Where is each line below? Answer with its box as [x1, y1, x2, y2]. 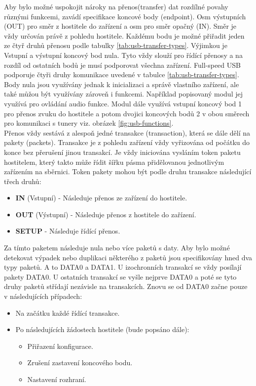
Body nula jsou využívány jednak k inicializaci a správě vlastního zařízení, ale [4, 79, 239, 89]
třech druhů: [4, 176, 41, 186]
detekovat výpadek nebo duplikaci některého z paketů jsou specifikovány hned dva [4, 252, 253, 262]
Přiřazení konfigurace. [27, 340, 93, 351]
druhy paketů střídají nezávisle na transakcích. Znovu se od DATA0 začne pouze [4, 281, 248, 291]
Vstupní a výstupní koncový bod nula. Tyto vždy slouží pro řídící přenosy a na [4, 49, 243, 60]
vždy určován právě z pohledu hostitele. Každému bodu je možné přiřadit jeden [4, 30, 245, 41]
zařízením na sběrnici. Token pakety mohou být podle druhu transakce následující [4, 166, 252, 177]
